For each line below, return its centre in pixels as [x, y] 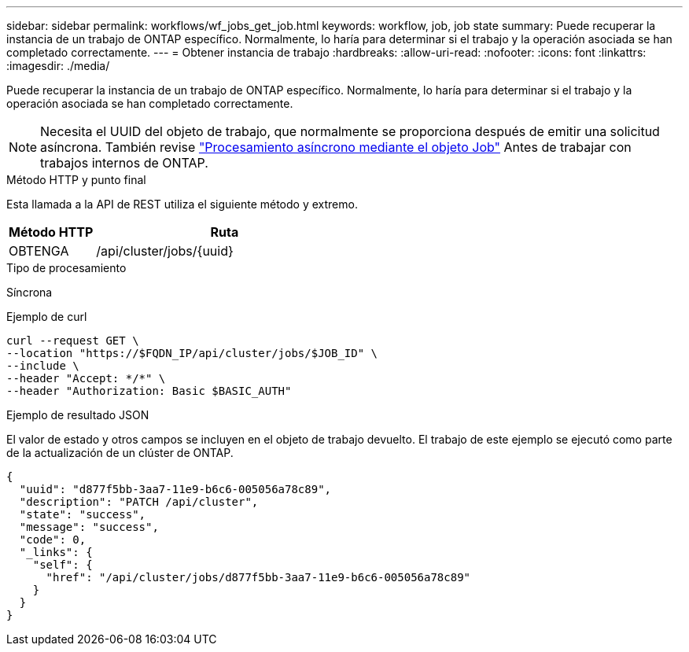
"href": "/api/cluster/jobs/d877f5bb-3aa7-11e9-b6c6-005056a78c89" [258, 577]
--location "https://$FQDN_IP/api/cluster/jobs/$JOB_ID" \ [192, 353]
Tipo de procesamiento [66, 268]
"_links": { [56, 552]
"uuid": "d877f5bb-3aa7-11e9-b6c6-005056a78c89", [175, 489]
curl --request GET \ [73, 341]
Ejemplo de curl [47, 317]
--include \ [43, 366]
